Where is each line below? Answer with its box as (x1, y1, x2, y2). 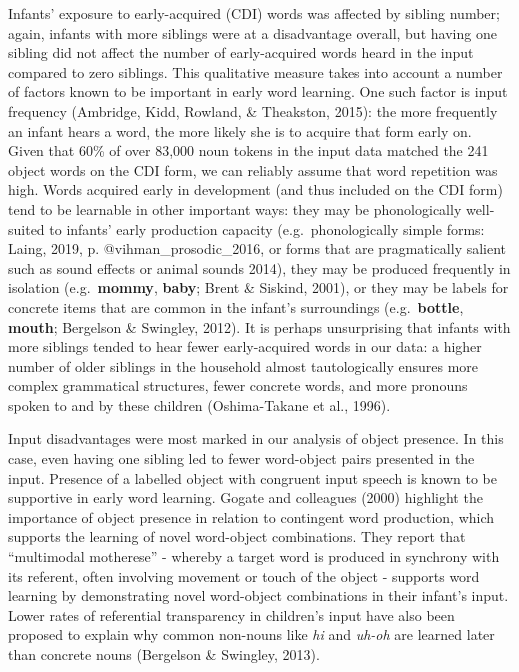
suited (8, 218, 45, 239)
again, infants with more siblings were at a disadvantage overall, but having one (8, 22, 497, 43)
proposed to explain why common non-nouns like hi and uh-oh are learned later (8, 624, 495, 645)
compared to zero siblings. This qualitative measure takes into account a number (8, 61, 503, 82)
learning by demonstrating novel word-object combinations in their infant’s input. (8, 585, 509, 606)
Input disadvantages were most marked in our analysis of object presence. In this (8, 428, 504, 449)
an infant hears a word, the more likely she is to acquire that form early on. (8, 120, 472, 141)
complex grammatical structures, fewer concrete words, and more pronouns (8, 375, 468, 396)
